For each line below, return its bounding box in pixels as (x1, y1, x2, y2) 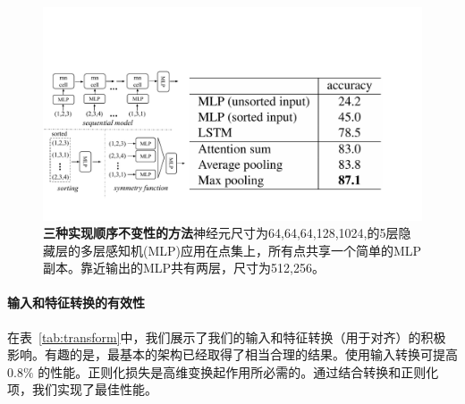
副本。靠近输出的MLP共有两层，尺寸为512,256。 (43, 258, 325, 277)
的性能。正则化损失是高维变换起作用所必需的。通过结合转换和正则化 (38, 362, 439, 381)
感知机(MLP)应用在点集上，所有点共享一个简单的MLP (105, 240, 422, 259)
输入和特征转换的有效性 (7, 293, 145, 312)
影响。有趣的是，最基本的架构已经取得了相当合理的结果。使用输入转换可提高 (7, 345, 458, 364)
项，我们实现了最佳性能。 (7, 380, 157, 399)
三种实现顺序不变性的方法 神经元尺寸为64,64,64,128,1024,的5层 (43, 223, 399, 242)
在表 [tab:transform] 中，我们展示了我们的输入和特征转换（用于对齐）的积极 (7, 327, 446, 346)
